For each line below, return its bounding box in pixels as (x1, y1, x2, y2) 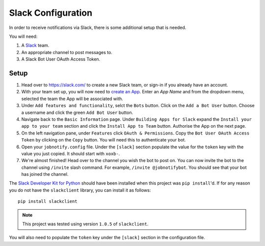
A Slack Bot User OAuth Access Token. (21, 56, 101, 62)
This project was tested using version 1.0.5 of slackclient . (22, 221, 149, 227)
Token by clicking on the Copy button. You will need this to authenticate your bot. (21, 137, 186, 143)
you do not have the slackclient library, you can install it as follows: (9, 187, 151, 193)
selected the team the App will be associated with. (21, 96, 124, 102)
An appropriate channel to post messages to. (21, 49, 112, 55)
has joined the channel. (21, 171, 69, 177)
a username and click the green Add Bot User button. (21, 109, 133, 115)
